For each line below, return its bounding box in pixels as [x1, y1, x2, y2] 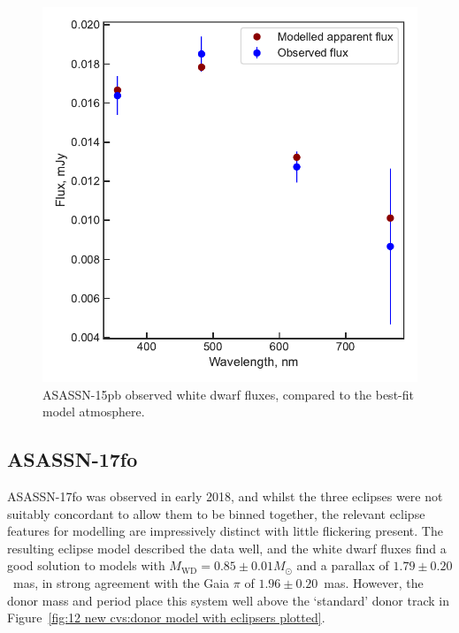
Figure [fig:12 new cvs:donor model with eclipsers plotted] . [7, 608, 325, 627]
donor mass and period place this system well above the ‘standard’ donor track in [7, 591, 450, 609]
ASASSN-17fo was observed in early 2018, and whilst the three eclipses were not [7, 486, 443, 505]
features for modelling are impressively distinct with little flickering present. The [7, 522, 443, 540]
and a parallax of [296, 556, 389, 575]
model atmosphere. [42, 402, 145, 421]
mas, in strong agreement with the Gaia [12, 573, 230, 591]
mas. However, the [324, 573, 424, 591]
